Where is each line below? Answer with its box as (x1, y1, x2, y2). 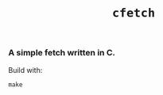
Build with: (8, 65, 43, 74)
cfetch (112, 6, 155, 21)
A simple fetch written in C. (8, 47, 115, 59)
